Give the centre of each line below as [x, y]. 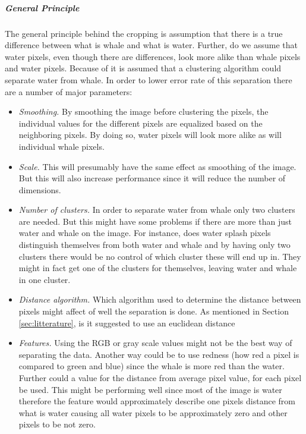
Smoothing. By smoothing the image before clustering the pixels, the [143, 111]
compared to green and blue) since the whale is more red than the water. [152, 366]
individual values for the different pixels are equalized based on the [141, 123]
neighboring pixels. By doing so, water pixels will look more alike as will [150, 135]
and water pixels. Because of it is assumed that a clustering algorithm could [143, 68]
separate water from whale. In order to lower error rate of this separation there [149, 79]
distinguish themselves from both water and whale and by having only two [154, 245]
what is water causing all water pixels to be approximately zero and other [153, 412]
